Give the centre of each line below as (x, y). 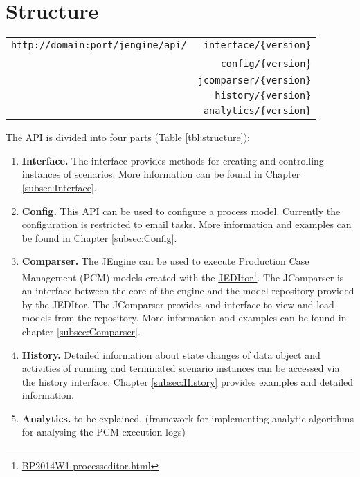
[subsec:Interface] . (59, 187)
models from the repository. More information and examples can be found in (184, 318)
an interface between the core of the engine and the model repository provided (188, 291)
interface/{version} (257, 45)
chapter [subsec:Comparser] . (81, 331)
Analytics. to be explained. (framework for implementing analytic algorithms (188, 418)
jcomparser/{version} (254, 81)
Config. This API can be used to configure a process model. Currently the (181, 211)
